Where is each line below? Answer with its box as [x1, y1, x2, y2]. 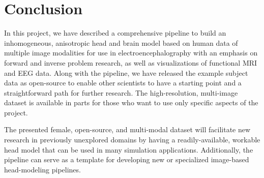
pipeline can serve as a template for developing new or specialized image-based [4, 154, 249, 165]
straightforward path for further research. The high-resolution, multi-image [4, 87, 238, 98]
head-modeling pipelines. [4, 164, 81, 174]
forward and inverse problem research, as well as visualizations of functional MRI [4, 57, 257, 68]
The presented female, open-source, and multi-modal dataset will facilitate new [4, 124, 251, 135]
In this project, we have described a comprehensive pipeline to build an [4, 27, 226, 38]
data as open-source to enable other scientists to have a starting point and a [4, 77, 242, 88]
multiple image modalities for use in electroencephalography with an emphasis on [4, 47, 258, 58]
